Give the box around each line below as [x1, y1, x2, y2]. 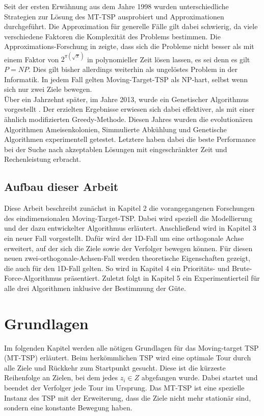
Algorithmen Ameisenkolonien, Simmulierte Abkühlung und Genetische [4, 124, 227, 134]
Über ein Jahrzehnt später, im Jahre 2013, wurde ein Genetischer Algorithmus [4, 93, 249, 104]
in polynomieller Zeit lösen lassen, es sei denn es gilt [87, 54, 250, 64]
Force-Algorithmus [4, 273, 62, 283]
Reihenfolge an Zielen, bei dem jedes [4, 372, 118, 383]
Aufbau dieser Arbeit [4, 179, 119, 194]
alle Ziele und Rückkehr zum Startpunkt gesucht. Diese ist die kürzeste [4, 362, 226, 373]
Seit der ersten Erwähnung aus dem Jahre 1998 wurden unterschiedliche [4, 1, 229, 11]
